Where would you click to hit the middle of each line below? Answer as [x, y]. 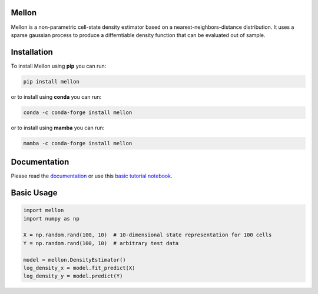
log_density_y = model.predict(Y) [73, 276]
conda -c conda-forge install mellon [78, 112]
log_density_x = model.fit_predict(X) [79, 268]
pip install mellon [51, 81]
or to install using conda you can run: [56, 96]
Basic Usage [34, 193]
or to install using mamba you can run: [58, 128]
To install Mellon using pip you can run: [59, 66]
